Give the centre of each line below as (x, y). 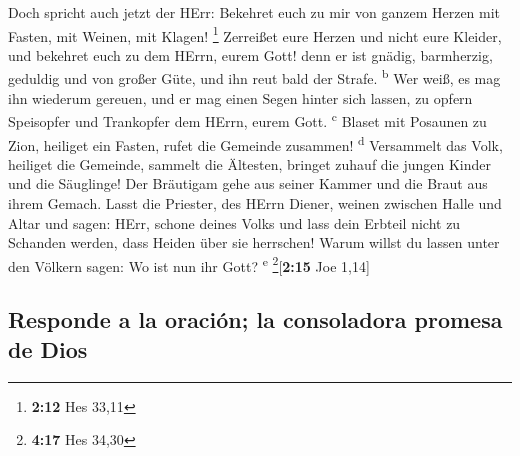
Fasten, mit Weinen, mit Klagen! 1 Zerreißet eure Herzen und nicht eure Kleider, (255, 34)
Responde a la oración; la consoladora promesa (255, 319)
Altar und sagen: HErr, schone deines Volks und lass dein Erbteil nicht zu (234, 222)
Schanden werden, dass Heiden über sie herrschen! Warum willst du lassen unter (254, 242)
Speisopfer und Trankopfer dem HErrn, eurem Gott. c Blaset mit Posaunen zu (247, 119)
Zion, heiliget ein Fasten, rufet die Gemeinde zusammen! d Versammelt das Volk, (255, 143)
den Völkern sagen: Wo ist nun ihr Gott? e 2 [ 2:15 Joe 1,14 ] (189, 264)
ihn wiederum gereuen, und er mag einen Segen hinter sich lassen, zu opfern (240, 97)
